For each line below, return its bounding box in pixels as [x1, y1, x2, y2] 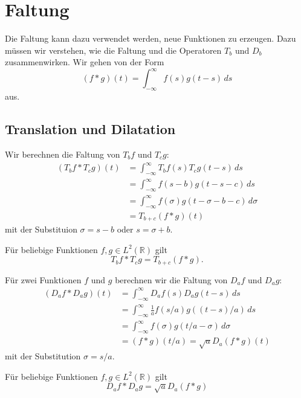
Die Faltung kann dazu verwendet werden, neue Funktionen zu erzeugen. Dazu [5, 32, 296, 45]
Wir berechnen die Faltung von [5, 148, 120, 160]
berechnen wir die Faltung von [115, 273, 228, 286]
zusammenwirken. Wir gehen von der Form [5, 56, 164, 68]
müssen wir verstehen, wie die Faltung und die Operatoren [5, 43, 222, 56]
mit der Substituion [5, 223, 77, 236]
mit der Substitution [5, 350, 81, 362]
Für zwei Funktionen [5, 273, 82, 286]
